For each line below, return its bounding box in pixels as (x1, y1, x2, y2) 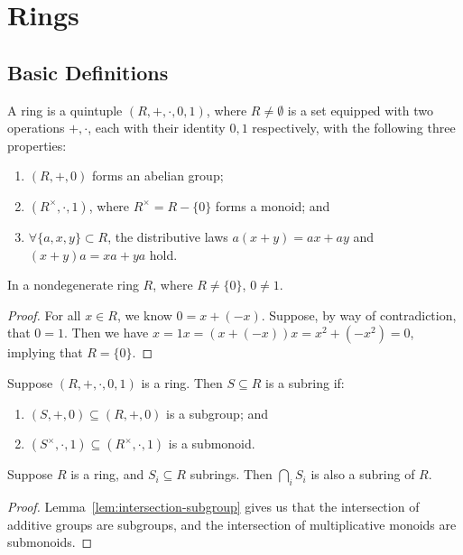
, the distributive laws (107, 227, 228, 245)
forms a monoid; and (215, 196, 330, 215)
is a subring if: (265, 373, 345, 392)
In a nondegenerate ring (7, 275, 139, 294)
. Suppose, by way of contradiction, (261, 305, 457, 324)
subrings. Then (190, 465, 273, 484)
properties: (7, 135, 67, 154)
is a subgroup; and (166, 403, 269, 422)
